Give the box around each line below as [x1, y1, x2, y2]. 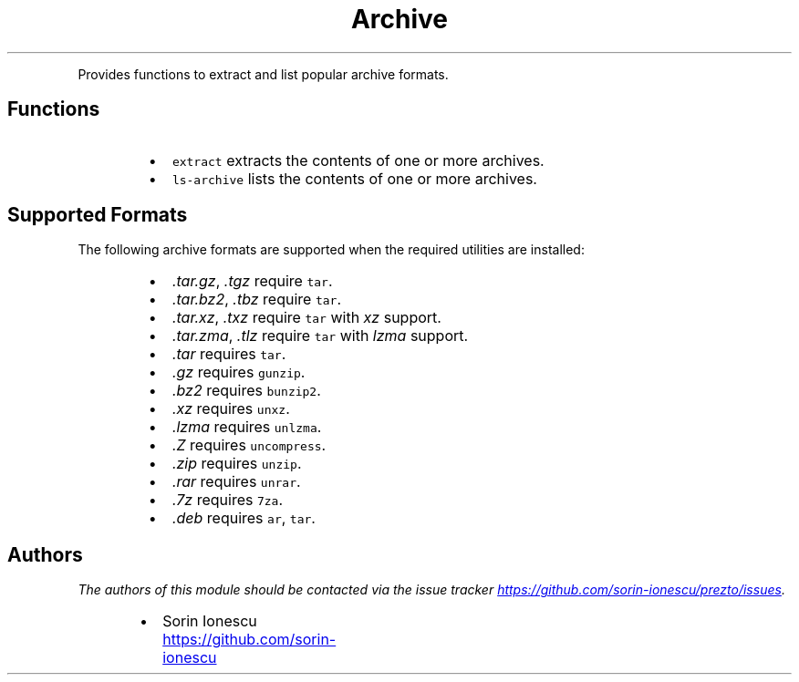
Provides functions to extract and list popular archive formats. [78, 66, 449, 82]
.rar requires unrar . [171, 472, 301, 491]
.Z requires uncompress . [171, 436, 327, 455]
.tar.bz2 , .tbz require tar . [171, 290, 341, 309]
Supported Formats [7, 203, 188, 227]
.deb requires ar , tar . [171, 509, 316, 528]
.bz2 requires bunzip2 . [171, 381, 321, 400]
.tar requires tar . [171, 345, 286, 364]
